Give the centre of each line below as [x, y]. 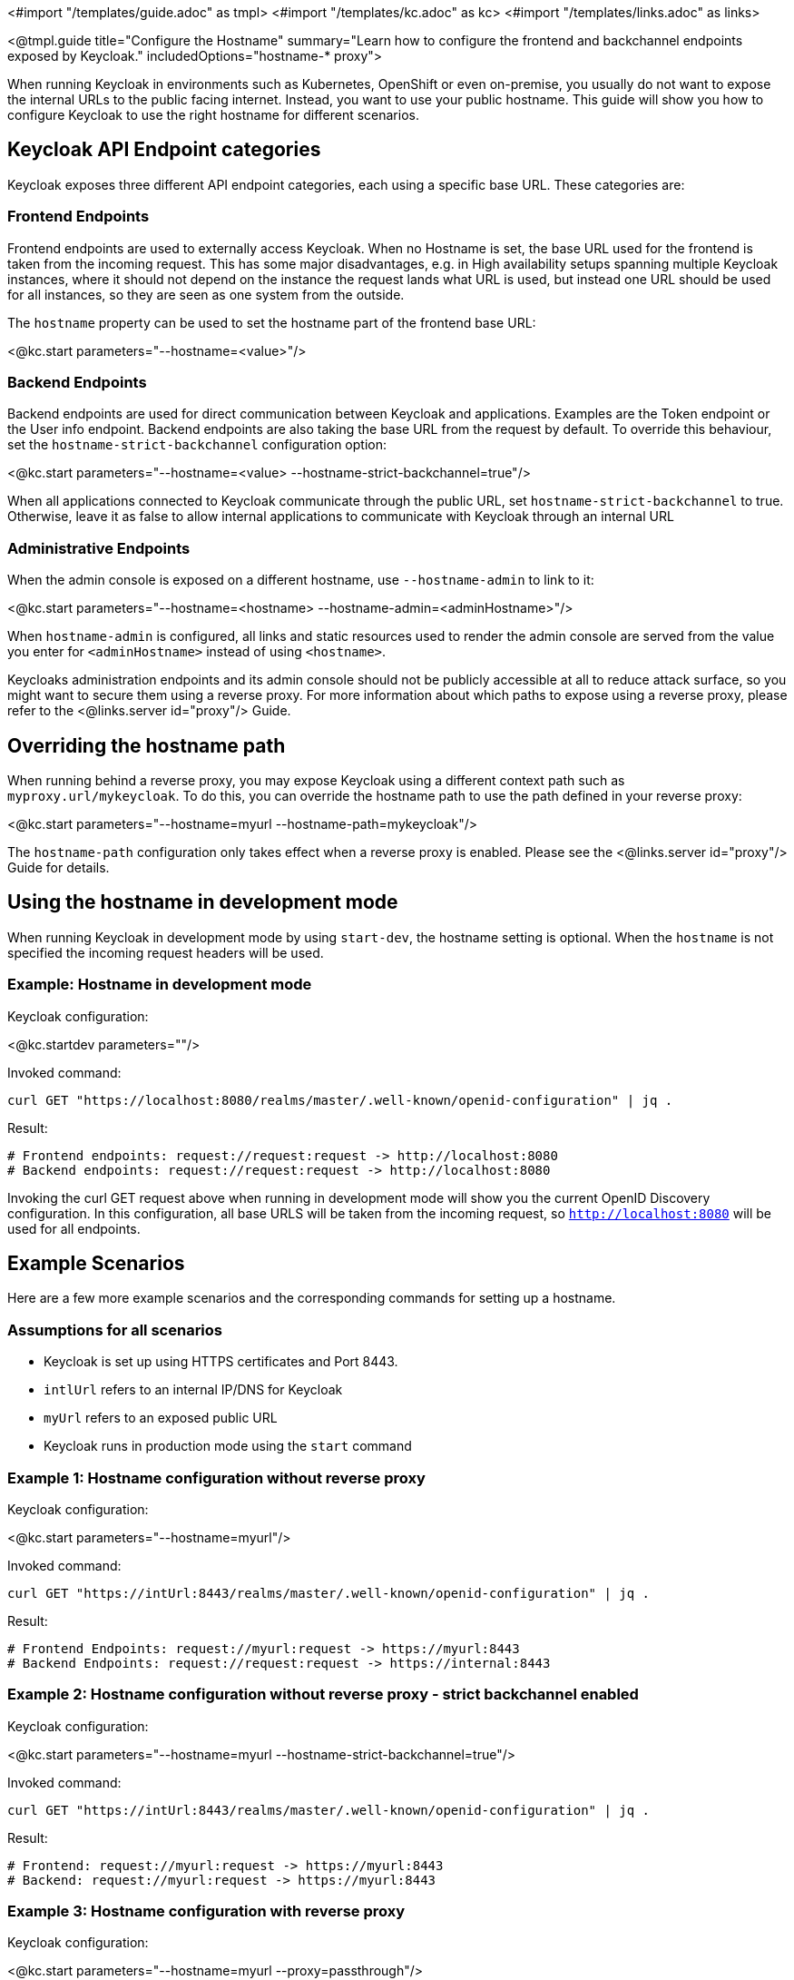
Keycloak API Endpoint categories [164, 150]
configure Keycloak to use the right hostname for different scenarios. [213, 115]
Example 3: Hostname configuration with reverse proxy [206, 1911]
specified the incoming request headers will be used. [166, 952]
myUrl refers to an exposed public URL [161, 1418]
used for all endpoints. [74, 1228]
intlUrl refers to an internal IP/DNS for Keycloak [193, 1390]
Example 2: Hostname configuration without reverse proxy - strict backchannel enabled [323, 1694]
